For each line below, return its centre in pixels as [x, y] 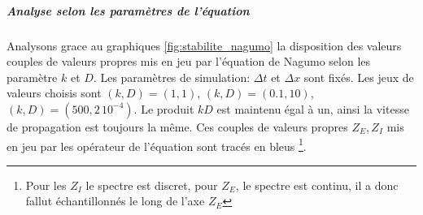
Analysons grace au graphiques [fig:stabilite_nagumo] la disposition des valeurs [204, 45]
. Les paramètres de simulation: [172, 77]
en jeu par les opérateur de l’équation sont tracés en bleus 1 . [157, 144]
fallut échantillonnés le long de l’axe [115, 201]
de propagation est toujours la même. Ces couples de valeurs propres [177, 126]
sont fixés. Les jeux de [359, 77]
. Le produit [164, 108]
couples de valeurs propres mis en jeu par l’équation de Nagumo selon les [189, 61]
